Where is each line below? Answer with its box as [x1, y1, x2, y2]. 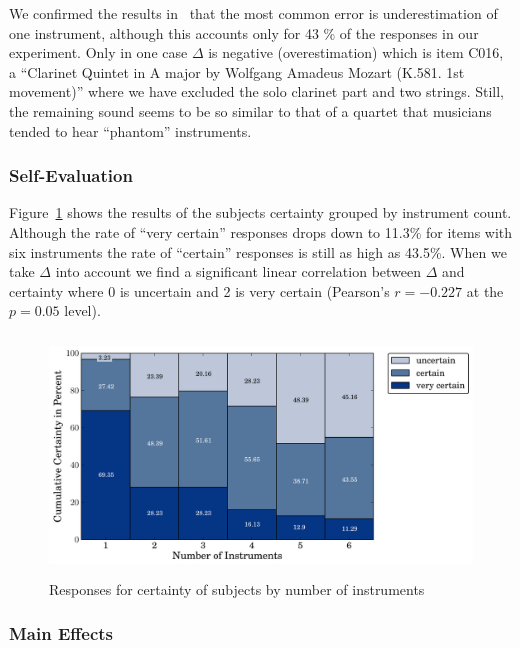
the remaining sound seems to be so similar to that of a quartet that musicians [9, 100, 492, 121]
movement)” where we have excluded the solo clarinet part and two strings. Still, [9, 81, 505, 102]
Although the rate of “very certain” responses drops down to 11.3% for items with [9, 221, 513, 242]
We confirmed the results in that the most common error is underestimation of [9, 3, 498, 23]
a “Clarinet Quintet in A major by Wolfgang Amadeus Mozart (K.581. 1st [9, 61, 465, 82]
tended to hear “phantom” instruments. [9, 120, 252, 141]
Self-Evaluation [9, 163, 133, 188]
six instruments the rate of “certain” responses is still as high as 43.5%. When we [9, 241, 507, 262]
